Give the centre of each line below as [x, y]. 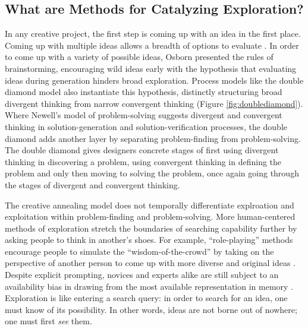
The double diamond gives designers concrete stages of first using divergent [142, 150]
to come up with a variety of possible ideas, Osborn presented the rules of [139, 57]
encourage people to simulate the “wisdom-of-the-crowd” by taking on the [139, 251]
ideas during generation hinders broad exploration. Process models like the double [154, 80]
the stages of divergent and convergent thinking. [92, 184]
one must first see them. [48, 321]
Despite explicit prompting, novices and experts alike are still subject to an [142, 275]
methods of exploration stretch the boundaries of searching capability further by [151, 228]
